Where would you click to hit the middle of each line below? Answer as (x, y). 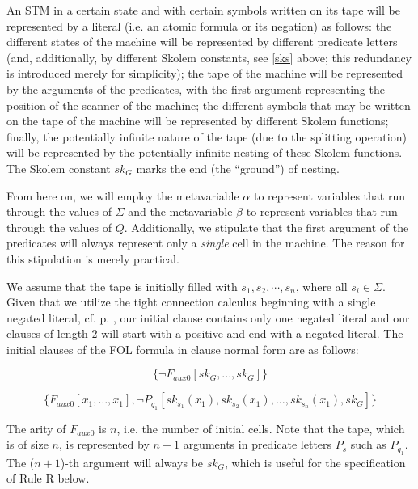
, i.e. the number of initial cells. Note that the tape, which (261, 428)
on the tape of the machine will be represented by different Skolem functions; (198, 121)
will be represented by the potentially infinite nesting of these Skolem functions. (205, 152)
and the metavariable (180, 211)
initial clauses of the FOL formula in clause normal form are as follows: (183, 349)
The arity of (36, 428)
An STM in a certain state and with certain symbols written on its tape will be (203, 10)
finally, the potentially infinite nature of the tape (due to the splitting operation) (207, 136)
